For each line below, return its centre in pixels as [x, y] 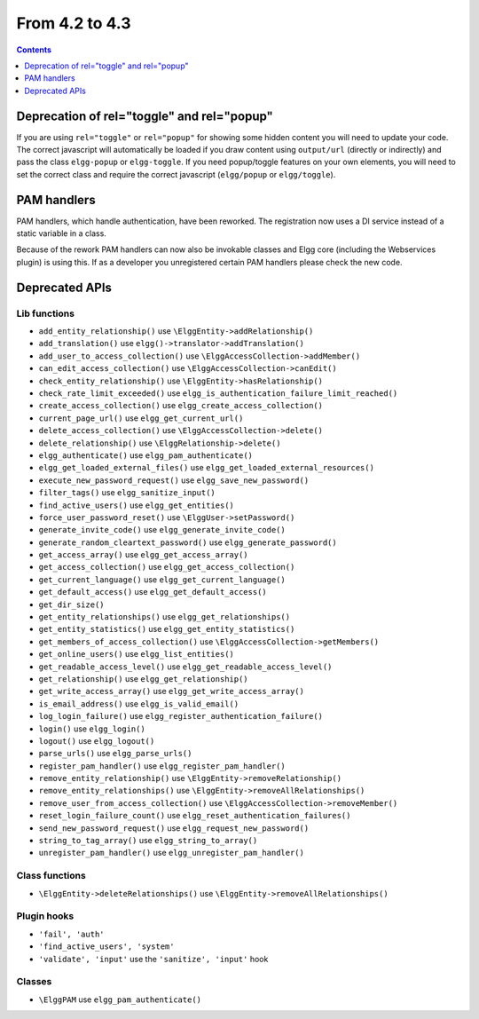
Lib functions [46, 313]
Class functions [51, 876]
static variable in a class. [61, 233]
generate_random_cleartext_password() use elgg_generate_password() [188, 542]
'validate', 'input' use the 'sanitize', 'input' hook [153, 959]
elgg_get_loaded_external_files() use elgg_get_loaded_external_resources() [206, 468]
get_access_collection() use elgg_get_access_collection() [167, 567]
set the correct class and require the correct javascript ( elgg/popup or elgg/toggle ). [176, 174]
